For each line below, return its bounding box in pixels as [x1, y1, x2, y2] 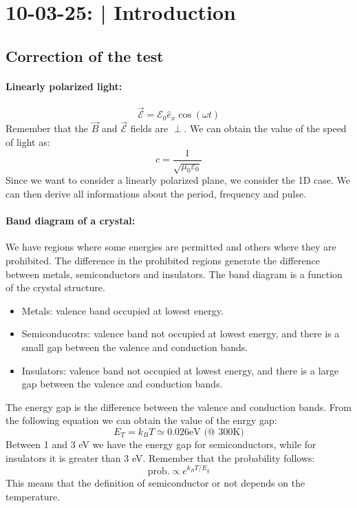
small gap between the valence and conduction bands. [21, 339, 248, 354]
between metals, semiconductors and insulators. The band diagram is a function [6, 266, 343, 281]
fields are [130, 121, 169, 136]
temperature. [6, 489, 61, 503]
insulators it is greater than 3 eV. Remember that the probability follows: [6, 450, 315, 465]
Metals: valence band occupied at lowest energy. [21, 303, 224, 317]
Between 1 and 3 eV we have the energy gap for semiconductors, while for [6, 436, 316, 451]
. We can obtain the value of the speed [184, 121, 347, 136]
